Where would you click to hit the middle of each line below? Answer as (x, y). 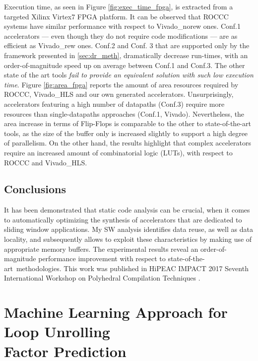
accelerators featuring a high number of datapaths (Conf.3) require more (114, 104)
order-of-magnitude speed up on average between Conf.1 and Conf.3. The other (125, 65)
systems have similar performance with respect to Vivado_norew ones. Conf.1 (123, 26)
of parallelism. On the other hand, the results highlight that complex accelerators (128, 143)
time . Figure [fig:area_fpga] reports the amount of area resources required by (121, 84)
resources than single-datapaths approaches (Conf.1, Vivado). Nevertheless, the (124, 113)
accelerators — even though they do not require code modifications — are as (121, 36)
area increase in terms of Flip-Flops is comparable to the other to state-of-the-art (128, 123)
